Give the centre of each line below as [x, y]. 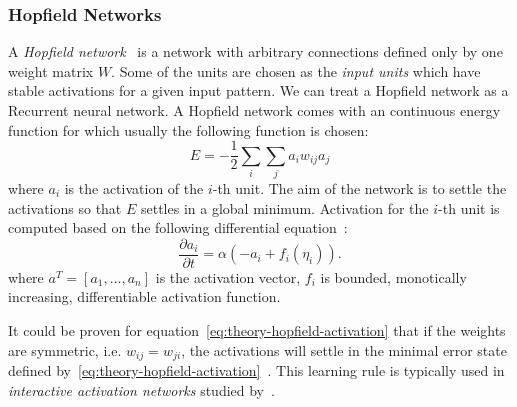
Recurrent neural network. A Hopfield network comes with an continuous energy [254, 110]
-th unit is [469, 207]
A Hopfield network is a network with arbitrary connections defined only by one [255, 51]
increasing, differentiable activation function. [144, 296]
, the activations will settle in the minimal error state [344, 349]
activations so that [65, 207]
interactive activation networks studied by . [141, 389]
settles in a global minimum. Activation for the [284, 207]
